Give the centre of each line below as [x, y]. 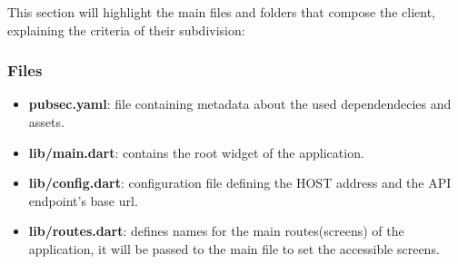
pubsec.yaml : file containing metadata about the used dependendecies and [240, 104]
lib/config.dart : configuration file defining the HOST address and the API [240, 183]
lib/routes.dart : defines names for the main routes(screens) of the [216, 231]
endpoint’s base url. [83, 200]
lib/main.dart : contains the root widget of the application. [196, 152]
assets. [46, 122]
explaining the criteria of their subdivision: [126, 29]
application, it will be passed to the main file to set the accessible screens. [234, 248]
